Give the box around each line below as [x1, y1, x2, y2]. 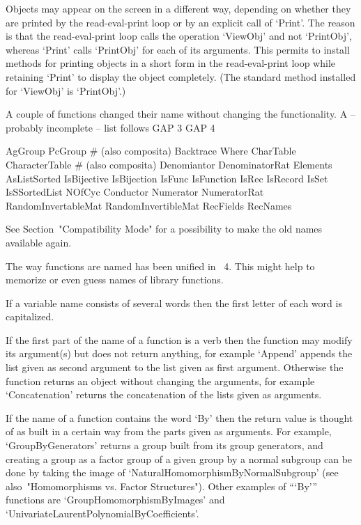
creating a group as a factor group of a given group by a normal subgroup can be [6, 451, 353, 466]
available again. [6, 235, 72, 249]
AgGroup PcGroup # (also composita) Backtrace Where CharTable [6, 143, 296, 158]
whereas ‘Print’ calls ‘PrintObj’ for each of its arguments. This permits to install [6, 42, 350, 56]
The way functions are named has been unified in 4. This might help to [6, 258, 315, 273]
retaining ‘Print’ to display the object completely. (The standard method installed [6, 69, 356, 84]
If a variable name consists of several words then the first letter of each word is [6, 295, 342, 310]
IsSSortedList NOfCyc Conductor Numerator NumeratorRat [6, 185, 264, 199]
